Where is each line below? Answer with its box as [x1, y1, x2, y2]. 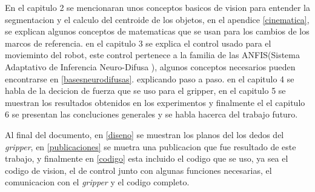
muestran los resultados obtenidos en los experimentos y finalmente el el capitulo [5, 96, 305, 108]
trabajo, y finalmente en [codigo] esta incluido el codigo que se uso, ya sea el [5, 152, 288, 165]
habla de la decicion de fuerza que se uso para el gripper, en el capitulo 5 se [5, 84, 286, 97]
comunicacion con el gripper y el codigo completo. [5, 176, 190, 188]
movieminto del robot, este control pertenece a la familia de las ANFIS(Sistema [5, 48, 300, 61]
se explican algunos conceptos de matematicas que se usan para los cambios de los [5, 25, 310, 38]
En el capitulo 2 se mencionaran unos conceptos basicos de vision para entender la [5, 1, 310, 13]
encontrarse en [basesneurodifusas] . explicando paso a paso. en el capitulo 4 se [5, 72, 294, 85]
